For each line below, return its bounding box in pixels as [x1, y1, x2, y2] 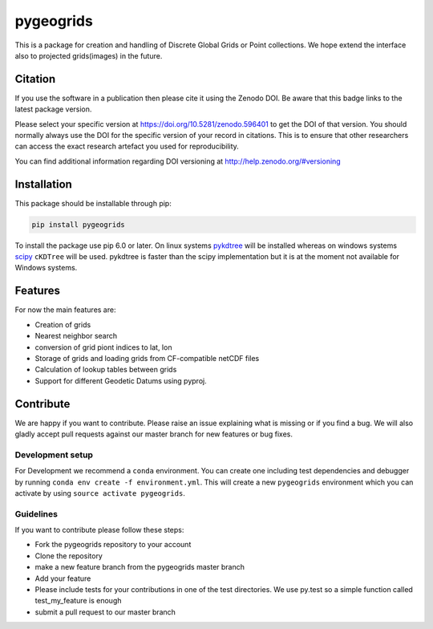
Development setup [14, 449, 94, 461]
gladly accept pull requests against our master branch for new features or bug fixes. [14, 429, 293, 439]
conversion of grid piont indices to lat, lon [34, 342, 172, 352]
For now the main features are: [14, 305, 116, 314]
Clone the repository [34, 550, 103, 561]
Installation [14, 177, 72, 191]
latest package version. [14, 104, 92, 114]
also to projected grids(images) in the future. [14, 51, 163, 60]
